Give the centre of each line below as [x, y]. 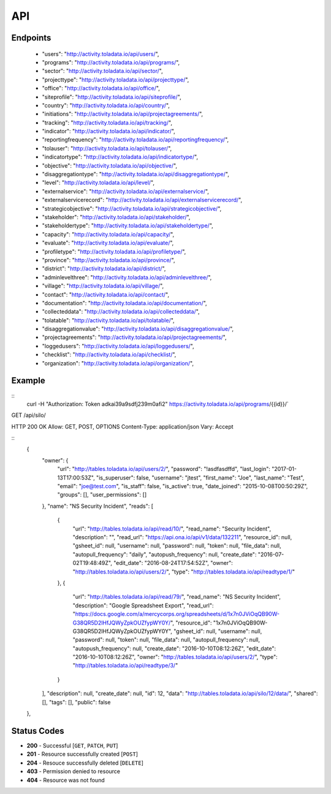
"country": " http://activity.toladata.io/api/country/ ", [106, 105]
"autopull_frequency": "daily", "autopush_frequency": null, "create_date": [165, 554]
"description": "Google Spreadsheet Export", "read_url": [143, 605]
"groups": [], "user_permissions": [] [102, 495]
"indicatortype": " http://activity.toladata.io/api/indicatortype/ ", [120, 157]
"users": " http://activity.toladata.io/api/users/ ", [101, 54]
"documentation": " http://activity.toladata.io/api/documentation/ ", [125, 303]
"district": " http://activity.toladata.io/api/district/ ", [104, 269]
